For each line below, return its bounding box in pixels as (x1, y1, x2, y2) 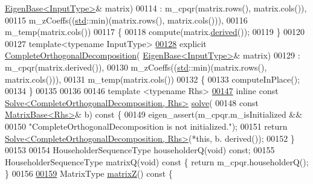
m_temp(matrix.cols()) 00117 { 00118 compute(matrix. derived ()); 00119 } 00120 (5, 25, 305, 38)
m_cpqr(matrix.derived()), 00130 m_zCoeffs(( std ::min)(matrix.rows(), (5, 60, 267, 73)
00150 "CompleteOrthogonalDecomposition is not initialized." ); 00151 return (5, 119, 288, 132)
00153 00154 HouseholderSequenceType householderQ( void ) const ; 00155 (5, 144, 275, 156)
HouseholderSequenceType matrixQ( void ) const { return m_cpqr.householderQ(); (5, 155, 309, 168)
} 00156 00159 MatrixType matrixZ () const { (5, 167, 173, 180)
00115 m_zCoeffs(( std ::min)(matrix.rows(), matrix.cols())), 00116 (5, 13, 248, 26)
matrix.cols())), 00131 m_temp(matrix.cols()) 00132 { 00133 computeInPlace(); (5, 72, 300, 85)
